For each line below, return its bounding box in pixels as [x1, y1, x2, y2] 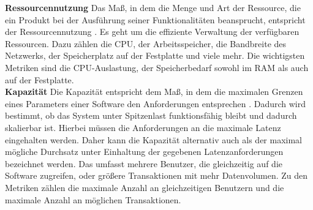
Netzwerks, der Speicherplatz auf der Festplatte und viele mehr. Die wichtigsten [5, 49, 305, 62]
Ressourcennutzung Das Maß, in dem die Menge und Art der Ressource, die [5, 1, 301, 13]
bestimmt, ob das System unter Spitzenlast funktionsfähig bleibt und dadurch [5, 109, 297, 122]
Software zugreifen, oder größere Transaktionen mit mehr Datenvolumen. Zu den [5, 169, 308, 182]
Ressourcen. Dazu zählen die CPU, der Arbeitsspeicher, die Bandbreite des [5, 37, 287, 50]
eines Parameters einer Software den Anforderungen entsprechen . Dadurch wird [5, 97, 306, 110]
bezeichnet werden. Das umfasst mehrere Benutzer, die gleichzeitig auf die [5, 157, 282, 170]
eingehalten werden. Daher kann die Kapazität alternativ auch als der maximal [5, 133, 302, 146]
